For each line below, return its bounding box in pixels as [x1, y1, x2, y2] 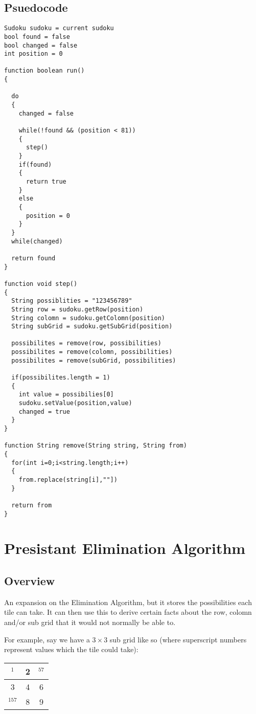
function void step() [4, 280, 78, 287]
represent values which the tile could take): [4, 644, 138, 655]
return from [11, 501, 52, 509]
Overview [4, 573, 55, 589]
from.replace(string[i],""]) [18, 476, 118, 483]
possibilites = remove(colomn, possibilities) [11, 348, 173, 356]
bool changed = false [4, 41, 78, 49]
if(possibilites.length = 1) [11, 374, 110, 382]
